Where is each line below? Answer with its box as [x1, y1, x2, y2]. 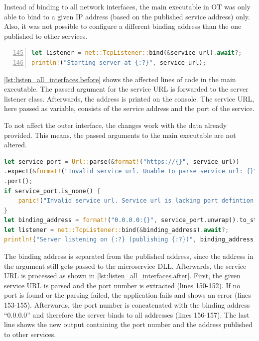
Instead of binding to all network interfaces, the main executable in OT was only [4, 1, 251, 11]
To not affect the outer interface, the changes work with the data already [4, 119, 227, 130]
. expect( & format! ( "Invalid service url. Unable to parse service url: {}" [4, 168, 258, 175]
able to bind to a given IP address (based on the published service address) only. [4, 11, 250, 21]
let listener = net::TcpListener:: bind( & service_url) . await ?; [31, 49, 242, 57]
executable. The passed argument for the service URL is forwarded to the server [4, 84, 249, 94]
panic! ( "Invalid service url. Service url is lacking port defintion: [18, 197, 258, 205]
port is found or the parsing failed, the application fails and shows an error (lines [4, 290, 251, 300]
